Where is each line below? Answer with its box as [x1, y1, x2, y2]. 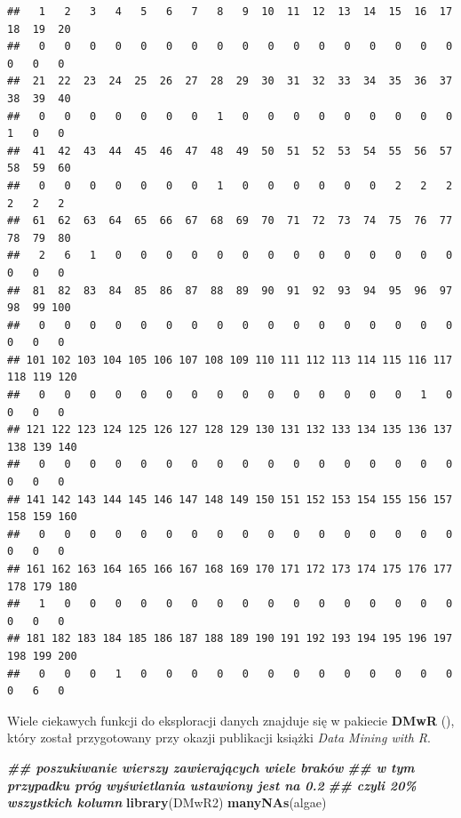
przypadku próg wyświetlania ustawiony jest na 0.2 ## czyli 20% [7, 775, 417, 794]
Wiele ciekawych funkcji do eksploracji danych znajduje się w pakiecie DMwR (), [7, 710, 455, 729]
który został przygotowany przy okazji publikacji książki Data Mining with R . [7, 728, 431, 747]
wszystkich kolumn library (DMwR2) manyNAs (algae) [7, 793, 327, 812]
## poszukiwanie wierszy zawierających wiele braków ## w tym [7, 758, 415, 776]
